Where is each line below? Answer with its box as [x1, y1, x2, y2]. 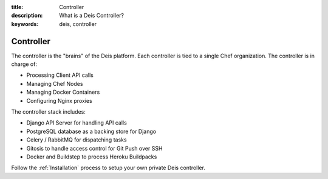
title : [11, 4, 24, 10]
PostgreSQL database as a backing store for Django [26, 128, 157, 135]
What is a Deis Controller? [59, 12, 125, 19]
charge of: [11, 60, 38, 68]
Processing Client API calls [26, 71, 94, 79]
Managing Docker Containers [26, 88, 100, 96]
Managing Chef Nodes [26, 80, 83, 87]
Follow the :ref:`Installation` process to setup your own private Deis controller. [11, 164, 206, 172]
